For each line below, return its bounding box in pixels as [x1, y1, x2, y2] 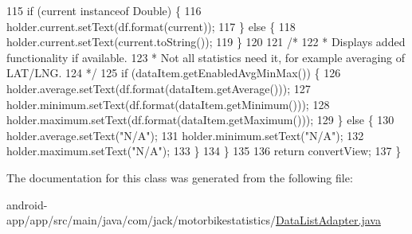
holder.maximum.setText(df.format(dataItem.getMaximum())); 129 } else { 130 [6, 111, 394, 128]
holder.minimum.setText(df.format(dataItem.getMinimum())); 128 [6, 96, 330, 112]
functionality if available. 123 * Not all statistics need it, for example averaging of [6, 49, 406, 65]
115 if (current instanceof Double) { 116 [6, 2, 202, 18]
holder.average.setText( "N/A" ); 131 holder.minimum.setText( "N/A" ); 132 [6, 127, 364, 143]
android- [6, 196, 48, 213]
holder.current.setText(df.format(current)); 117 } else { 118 [6, 18, 296, 34]
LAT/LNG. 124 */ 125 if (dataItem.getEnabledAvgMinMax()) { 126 [6, 64, 341, 81]
